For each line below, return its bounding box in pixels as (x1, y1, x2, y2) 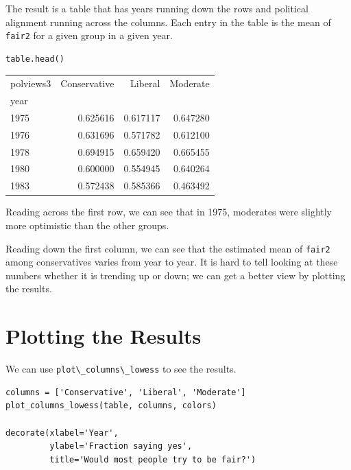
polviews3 (10, 76, 51, 91)
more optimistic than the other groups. (5, 218, 169, 232)
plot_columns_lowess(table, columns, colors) (5, 401, 217, 411)
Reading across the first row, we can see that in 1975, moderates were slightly (5, 204, 332, 219)
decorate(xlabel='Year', (5, 427, 119, 438)
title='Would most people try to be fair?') (49, 454, 256, 465)
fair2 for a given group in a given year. (5, 28, 173, 43)
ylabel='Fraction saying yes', (49, 441, 193, 451)
